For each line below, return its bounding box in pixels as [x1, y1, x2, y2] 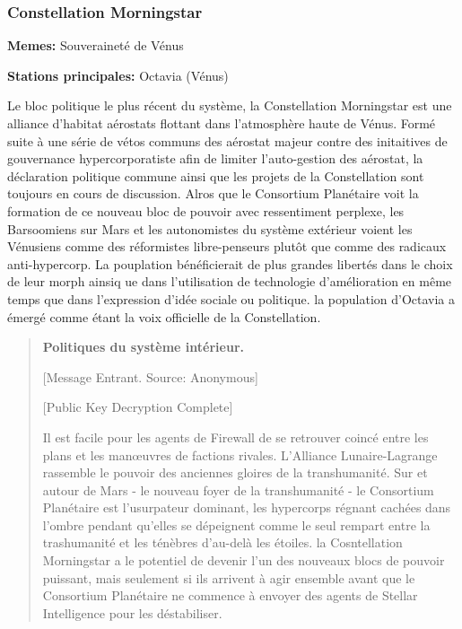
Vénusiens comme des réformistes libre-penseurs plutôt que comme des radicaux [7, 237, 447, 256]
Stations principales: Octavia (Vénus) [7, 66, 229, 84]
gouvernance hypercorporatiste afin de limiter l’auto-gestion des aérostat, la [7, 149, 423, 168]
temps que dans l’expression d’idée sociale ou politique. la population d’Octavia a [7, 289, 456, 308]
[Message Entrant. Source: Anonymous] [42, 367, 258, 386]
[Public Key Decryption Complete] [42, 397, 233, 416]
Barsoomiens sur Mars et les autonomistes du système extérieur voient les [7, 219, 413, 238]
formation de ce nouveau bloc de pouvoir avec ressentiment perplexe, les [7, 201, 405, 220]
